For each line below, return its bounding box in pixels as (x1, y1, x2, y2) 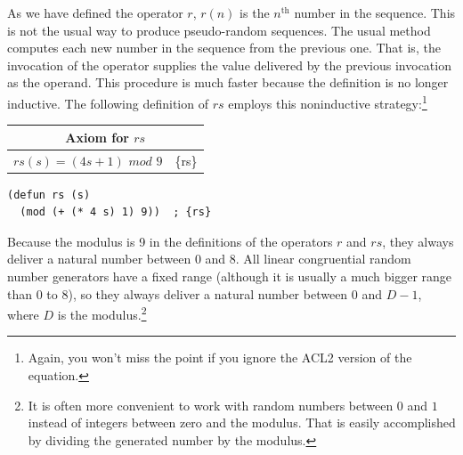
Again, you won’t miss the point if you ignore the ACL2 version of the (28, 348, 412, 367)
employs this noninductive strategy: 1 (228, 91, 427, 112)
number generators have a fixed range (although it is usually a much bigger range (7, 267, 452, 286)
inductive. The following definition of (7, 93, 208, 112)
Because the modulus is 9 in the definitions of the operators (7, 232, 333, 250)
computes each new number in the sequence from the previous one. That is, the (7, 38, 441, 57)
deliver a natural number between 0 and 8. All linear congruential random (7, 249, 411, 268)
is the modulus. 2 (57, 303, 147, 323)
